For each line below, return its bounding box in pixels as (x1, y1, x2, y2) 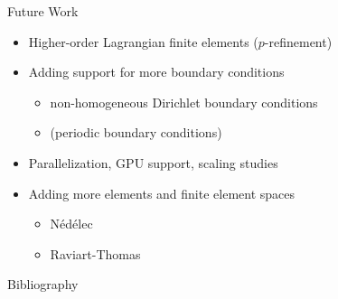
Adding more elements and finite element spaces (28, 183, 296, 202)
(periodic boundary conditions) (50, 123, 222, 142)
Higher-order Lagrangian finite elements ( (28, 32, 258, 51)
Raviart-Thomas (50, 244, 141, 263)
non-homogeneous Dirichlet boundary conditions (50, 92, 318, 111)
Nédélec (50, 214, 93, 233)
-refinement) (264, 32, 333, 51)
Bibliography (7, 275, 79, 294)
